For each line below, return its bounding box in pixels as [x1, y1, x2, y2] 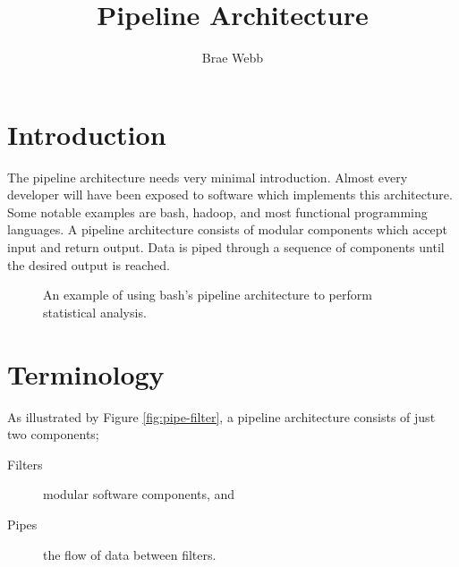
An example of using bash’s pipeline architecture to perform [43, 285, 372, 304]
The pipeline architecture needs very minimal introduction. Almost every [7, 167, 408, 186]
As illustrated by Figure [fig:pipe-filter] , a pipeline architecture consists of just [7, 407, 436, 426]
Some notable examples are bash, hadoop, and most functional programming [7, 202, 428, 221]
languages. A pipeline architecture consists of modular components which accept [7, 220, 448, 239]
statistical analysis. [43, 302, 147, 321]
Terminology [7, 355, 165, 392]
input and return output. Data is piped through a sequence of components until [7, 238, 445, 257]
